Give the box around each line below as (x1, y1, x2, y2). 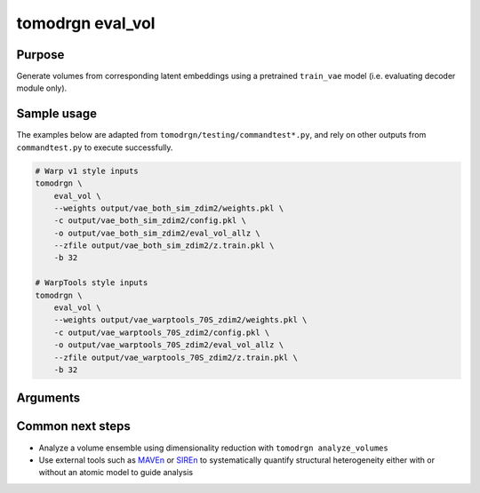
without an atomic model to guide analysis (38, 467, 194, 478)
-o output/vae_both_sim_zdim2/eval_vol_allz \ (53, 227, 261, 238)
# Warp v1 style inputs (35, 165, 140, 176)
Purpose (16, 47, 65, 62)
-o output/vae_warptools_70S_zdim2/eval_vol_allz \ (53, 340, 284, 350)
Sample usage (16, 107, 98, 122)
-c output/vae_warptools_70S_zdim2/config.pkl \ (53, 327, 270, 338)
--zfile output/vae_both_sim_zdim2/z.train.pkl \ (53, 241, 275, 250)
